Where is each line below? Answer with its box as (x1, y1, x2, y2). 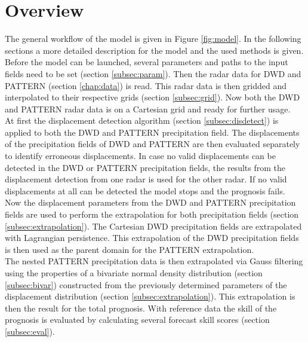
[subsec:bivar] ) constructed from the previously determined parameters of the (5, 278, 287, 291)
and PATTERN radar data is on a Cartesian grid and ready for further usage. (5, 102, 291, 115)
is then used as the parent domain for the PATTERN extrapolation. (5, 243, 254, 255)
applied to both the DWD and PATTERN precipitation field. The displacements (5, 126, 300, 138)
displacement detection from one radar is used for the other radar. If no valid (5, 173, 287, 185)
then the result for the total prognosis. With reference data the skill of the (5, 301, 277, 314)
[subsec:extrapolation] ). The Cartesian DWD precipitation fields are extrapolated (5, 219, 302, 232)
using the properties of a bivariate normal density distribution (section (5, 267, 263, 279)
